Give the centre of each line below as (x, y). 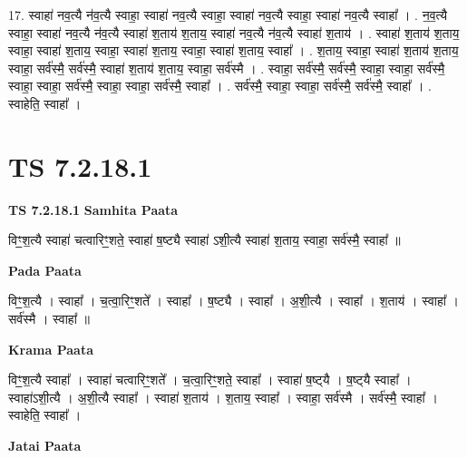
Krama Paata (51, 349)
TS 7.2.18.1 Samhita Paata (93, 209)
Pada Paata (45, 270)
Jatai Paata (45, 446)
